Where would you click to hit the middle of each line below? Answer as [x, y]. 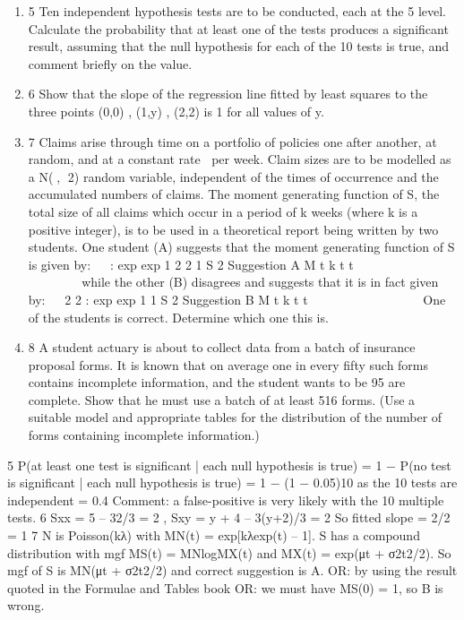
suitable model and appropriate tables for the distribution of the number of [235, 417]
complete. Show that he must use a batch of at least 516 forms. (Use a [222, 399]
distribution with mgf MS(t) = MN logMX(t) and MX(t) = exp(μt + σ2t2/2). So [229, 552]
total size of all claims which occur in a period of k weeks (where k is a [223, 211]
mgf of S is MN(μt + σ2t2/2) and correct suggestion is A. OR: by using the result [232, 570]
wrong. [26, 605]
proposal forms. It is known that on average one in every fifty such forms [228, 364]
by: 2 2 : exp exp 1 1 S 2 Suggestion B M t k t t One [237, 299]
